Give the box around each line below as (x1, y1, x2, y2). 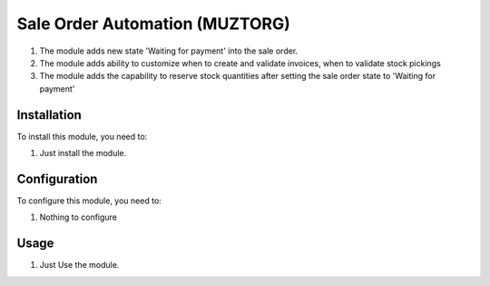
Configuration (16, 171, 98, 186)
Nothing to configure (39, 212, 118, 222)
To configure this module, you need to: (16, 195, 162, 206)
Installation (16, 107, 82, 123)
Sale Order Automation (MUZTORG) (16, 14, 290, 34)
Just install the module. (39, 148, 127, 159)
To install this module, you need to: (16, 131, 148, 142)
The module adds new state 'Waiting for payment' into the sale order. (39, 45, 299, 56)
